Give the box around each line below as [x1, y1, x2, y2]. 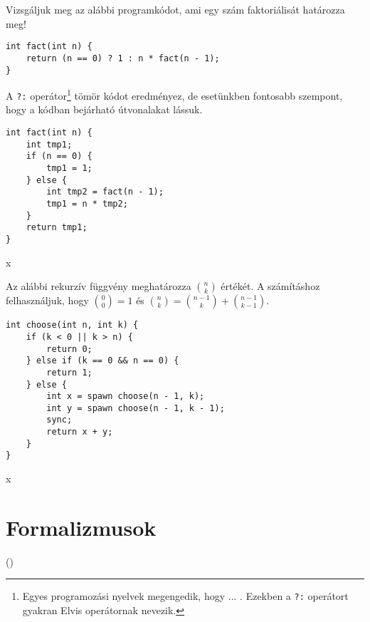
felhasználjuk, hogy [6, 293, 89, 308]
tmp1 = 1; [46, 163, 92, 174]
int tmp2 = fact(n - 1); [46, 187, 164, 197]
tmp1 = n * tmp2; [46, 199, 128, 209]
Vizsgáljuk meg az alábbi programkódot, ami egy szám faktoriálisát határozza [6, 2, 345, 16]
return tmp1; [26, 222, 88, 233]
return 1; [46, 367, 92, 378]
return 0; [46, 343, 92, 354]
